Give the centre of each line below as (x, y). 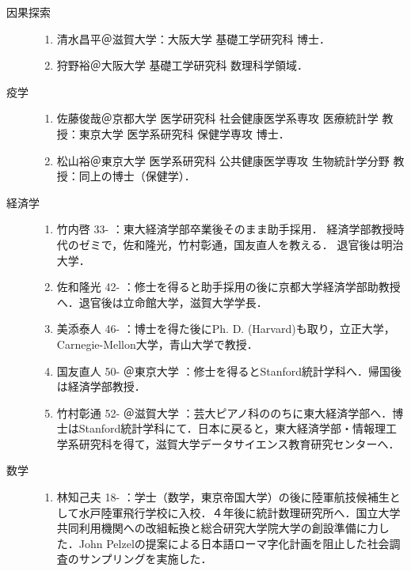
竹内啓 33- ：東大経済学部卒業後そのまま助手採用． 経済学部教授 (225, 229)
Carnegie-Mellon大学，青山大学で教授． (157, 344)
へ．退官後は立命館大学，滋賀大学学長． (162, 302)
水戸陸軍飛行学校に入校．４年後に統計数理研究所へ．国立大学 (240, 512)
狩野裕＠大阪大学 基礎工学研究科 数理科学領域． (183, 65)
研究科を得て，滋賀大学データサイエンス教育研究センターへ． (239, 443)
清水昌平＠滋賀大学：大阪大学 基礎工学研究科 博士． (194, 38)
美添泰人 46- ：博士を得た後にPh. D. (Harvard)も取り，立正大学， (226, 329)
